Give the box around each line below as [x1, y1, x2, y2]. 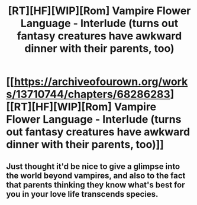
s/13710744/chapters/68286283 [6, 87, 170, 101]
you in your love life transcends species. [6, 189, 159, 199]
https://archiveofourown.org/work [14, 75, 188, 89]
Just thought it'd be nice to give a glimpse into [6, 161, 180, 171]
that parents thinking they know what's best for [6, 180, 185, 190]
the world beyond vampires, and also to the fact [6, 170, 186, 181]
